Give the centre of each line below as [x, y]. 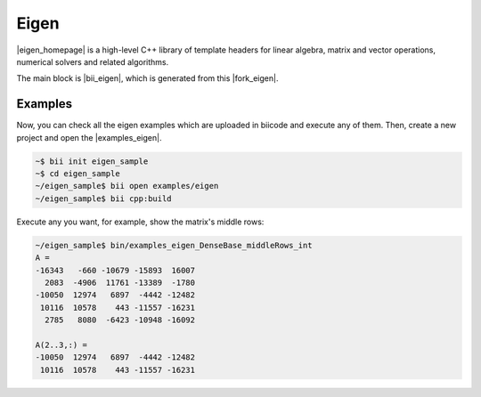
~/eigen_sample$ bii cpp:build [104, 198]
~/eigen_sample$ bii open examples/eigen [127, 186]
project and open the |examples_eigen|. [89, 137]
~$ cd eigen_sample [77, 174]
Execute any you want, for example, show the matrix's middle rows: [140, 222]
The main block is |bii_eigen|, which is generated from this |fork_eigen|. [147, 78]
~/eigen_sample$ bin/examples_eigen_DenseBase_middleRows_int [174, 245]
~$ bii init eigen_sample [92, 161]
